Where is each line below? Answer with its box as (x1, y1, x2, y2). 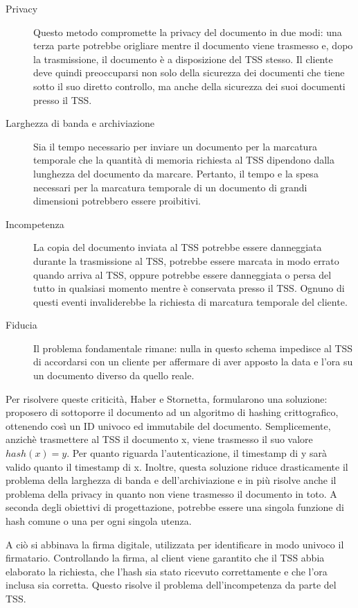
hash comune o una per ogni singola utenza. (6, 514, 192, 528)
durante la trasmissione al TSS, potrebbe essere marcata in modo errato (33, 253, 339, 268)
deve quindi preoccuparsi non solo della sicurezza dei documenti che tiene (33, 65, 345, 80)
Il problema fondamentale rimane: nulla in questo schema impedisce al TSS (33, 340, 353, 355)
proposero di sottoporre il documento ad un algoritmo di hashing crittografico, (6, 405, 339, 419)
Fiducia (6, 318, 37, 332)
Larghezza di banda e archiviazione (6, 116, 154, 130)
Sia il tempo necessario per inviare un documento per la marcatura (33, 139, 317, 153)
